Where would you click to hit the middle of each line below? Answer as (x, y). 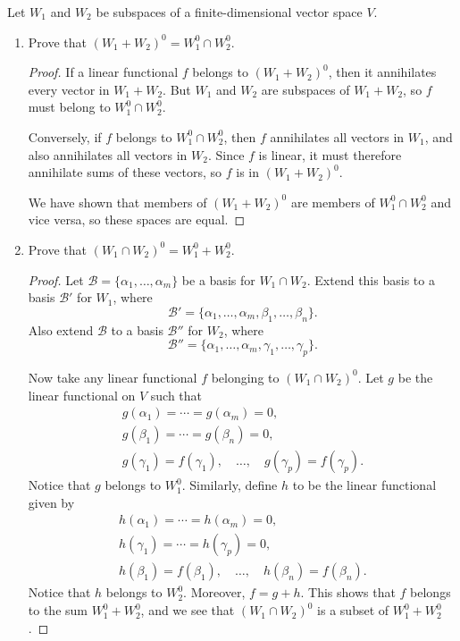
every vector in (69, 89)
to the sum (58, 610)
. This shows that (348, 592)
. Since (226, 154)
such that (176, 395)
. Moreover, (214, 592)
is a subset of (353, 610)
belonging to (245, 377)
